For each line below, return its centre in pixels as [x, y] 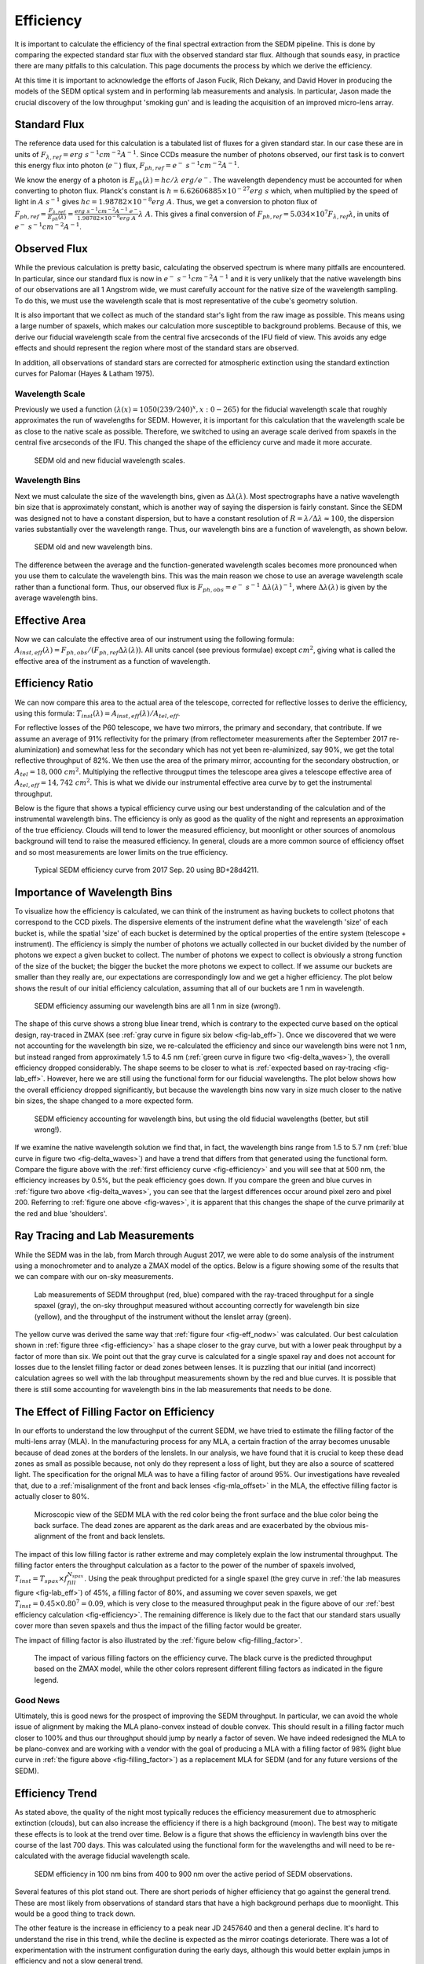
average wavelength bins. [56, 598]
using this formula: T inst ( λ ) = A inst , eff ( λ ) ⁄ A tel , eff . [97, 714]
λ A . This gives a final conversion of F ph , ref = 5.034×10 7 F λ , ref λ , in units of [264, 214]
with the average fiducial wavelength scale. [120, 1856]
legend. [46, 1680]
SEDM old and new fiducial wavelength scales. [110, 460]
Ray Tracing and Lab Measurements [104, 1236]
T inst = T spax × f [41, 1580]
